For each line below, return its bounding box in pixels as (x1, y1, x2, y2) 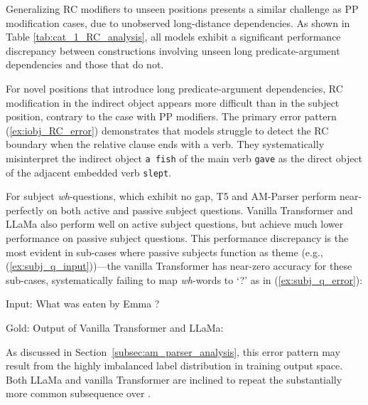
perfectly (6, 202, 44, 217)
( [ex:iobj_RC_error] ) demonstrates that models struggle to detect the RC (6, 122, 329, 137)
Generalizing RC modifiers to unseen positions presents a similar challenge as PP (6, 1, 359, 16)
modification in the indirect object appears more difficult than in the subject (6, 95, 340, 110)
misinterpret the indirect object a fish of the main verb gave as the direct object (6, 150, 363, 165)
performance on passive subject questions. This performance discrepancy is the (6, 231, 349, 246)
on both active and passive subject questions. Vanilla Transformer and (46, 202, 353, 217)
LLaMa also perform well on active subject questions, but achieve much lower (6, 216, 344, 231)
